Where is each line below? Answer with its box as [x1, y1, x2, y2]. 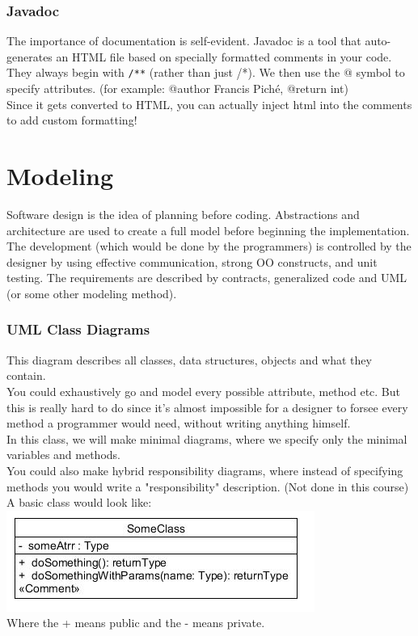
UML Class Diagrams [6, 319, 150, 339]
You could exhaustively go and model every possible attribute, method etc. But [6, 382, 401, 399]
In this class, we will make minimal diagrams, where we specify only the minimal [6, 430, 407, 447]
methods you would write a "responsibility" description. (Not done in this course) [6, 478, 409, 495]
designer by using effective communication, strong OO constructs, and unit [6, 253, 378, 270]
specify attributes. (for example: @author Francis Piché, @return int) [6, 80, 348, 97]
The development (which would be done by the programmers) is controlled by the [6, 238, 412, 255]
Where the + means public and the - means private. [6, 614, 265, 631]
